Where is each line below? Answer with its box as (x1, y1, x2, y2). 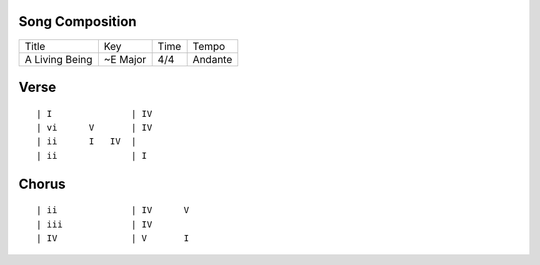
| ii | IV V (36, 205, 190, 216)
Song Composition (18, 13, 137, 30)
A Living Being (24, 52, 93, 66)
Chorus (18, 175, 66, 192)
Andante (192, 52, 233, 66)
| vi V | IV (36, 121, 153, 133)
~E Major (103, 52, 147, 66)
